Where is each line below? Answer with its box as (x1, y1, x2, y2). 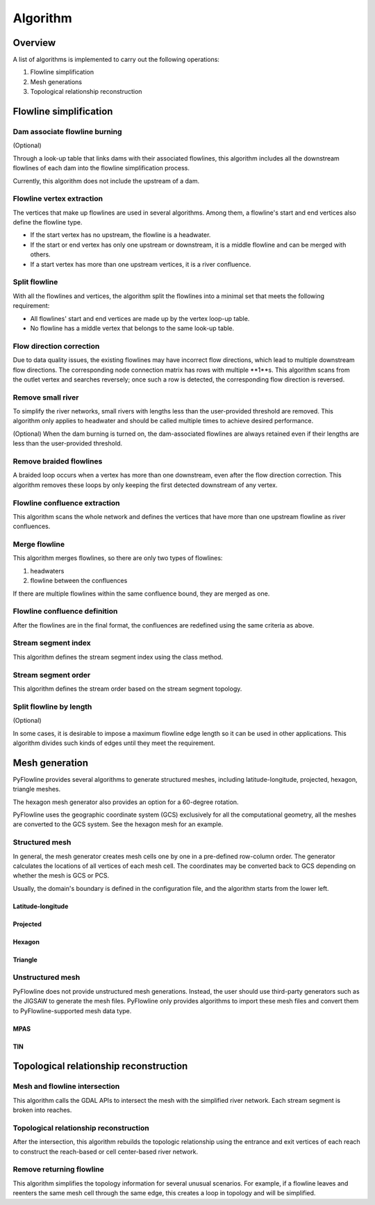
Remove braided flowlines (12, 456, 103, 466)
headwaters (30, 566, 65, 575)
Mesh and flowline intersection (12, 1081, 120, 1091)
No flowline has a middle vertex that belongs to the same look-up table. (30, 324, 235, 332)
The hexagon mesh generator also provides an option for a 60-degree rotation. (12, 798, 239, 806)
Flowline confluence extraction (12, 498, 120, 507)
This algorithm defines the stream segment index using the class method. (12, 653, 224, 661)
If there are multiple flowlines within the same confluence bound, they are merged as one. (12, 589, 270, 598)
